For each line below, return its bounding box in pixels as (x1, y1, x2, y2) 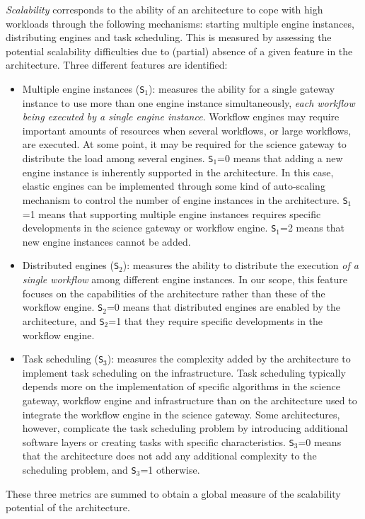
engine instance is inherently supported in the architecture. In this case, (22, 164, 334, 179)
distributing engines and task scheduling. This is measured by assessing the (6, 30, 332, 45)
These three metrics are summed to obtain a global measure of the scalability (6, 486, 341, 501)
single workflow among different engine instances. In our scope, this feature (22, 272, 348, 286)
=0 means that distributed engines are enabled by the (106, 300, 340, 314)
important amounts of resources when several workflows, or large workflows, (22, 122, 352, 137)
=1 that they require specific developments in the (108, 313, 323, 328)
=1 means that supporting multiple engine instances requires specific (22, 206, 321, 221)
